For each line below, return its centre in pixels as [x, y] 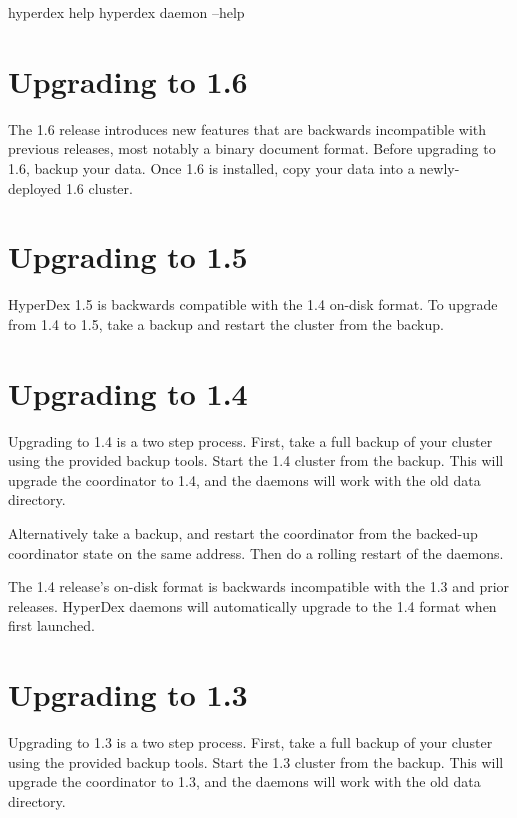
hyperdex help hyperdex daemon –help [126, 12]
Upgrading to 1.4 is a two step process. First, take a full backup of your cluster [250, 440]
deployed [35, 187]
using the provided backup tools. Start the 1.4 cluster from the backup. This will [256, 460]
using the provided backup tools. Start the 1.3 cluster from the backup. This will [256, 761]
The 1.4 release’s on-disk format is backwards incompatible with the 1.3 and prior [259, 586]
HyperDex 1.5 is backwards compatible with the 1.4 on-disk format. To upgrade [253, 304]
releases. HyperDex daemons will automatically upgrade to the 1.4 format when [252, 605]
